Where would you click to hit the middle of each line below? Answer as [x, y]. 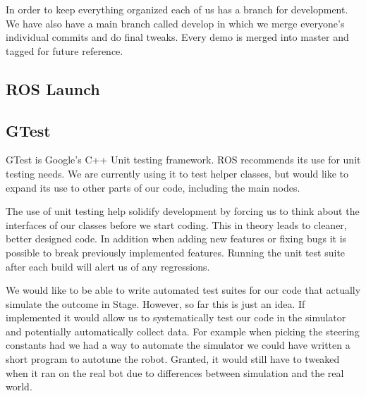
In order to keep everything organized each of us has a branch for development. [177, 9]
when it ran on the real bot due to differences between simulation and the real [175, 372]
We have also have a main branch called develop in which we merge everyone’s [175, 23]
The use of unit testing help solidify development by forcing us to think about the [183, 211]
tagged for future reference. [65, 50]
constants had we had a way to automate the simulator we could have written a [178, 345]
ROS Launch [53, 88]
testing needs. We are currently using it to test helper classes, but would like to [177, 173]
